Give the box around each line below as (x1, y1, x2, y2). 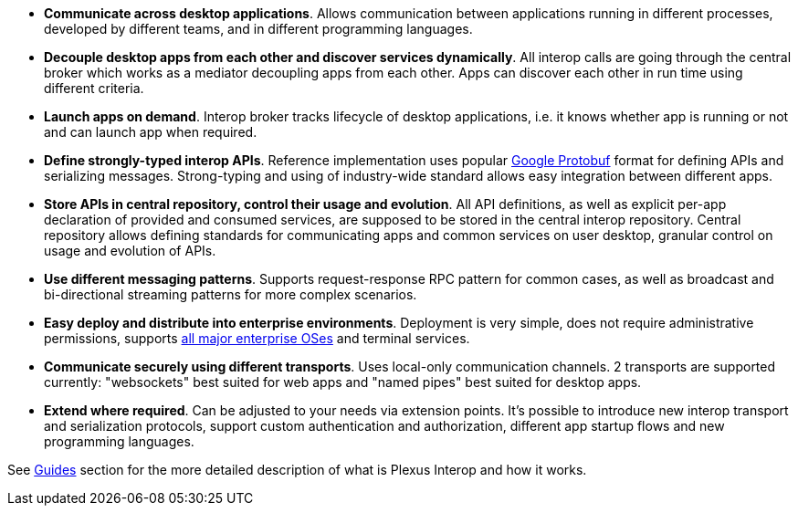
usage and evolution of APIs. (44, 243, 216, 258)
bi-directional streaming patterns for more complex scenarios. (44, 287, 417, 302)
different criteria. (44, 80, 144, 96)
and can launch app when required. (44, 124, 257, 140)
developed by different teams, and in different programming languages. (44, 21, 473, 37)
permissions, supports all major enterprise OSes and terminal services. (44, 330, 470, 346)
